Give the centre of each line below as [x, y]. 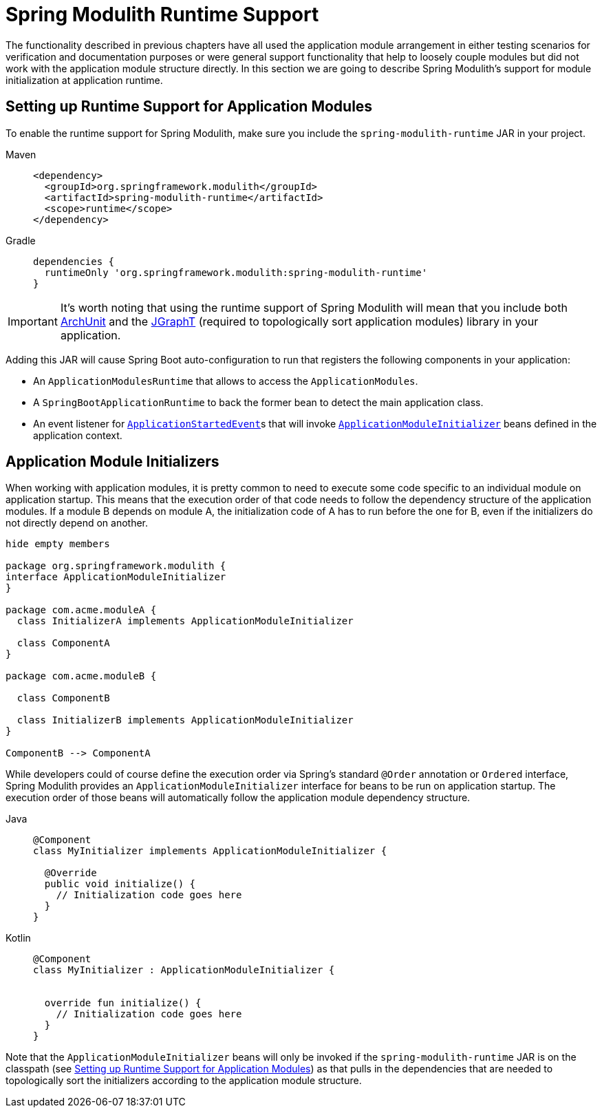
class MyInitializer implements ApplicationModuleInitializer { [210, 851]
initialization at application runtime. [84, 80]
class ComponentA [63, 643]
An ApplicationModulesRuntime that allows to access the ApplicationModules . [226, 381]
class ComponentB [63, 698]
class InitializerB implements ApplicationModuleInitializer [185, 720]
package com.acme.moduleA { [81, 610]
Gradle [21, 240]
